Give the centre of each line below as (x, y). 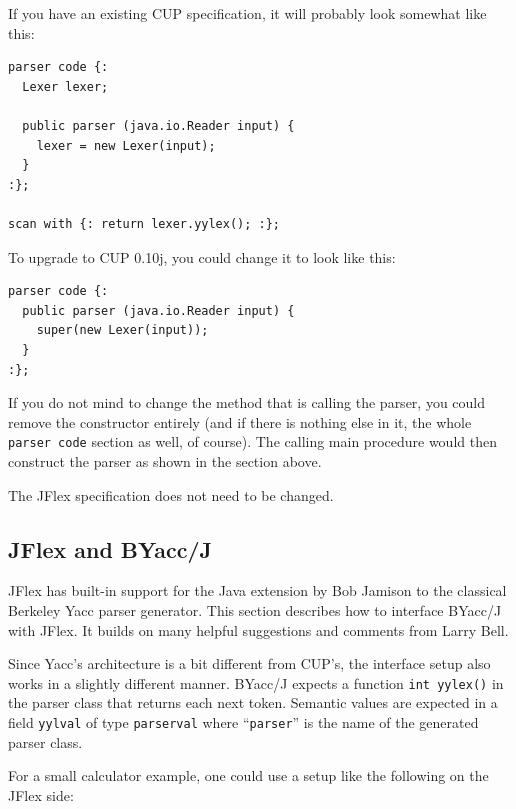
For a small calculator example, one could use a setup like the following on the (248, 775)
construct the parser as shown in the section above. (165, 460)
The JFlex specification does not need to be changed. (171, 494)
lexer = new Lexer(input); (126, 145)
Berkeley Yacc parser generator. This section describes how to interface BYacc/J (255, 609)
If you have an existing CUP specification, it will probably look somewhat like (247, 13)
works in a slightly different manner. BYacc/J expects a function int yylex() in (256, 682)
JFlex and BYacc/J (110, 548)
